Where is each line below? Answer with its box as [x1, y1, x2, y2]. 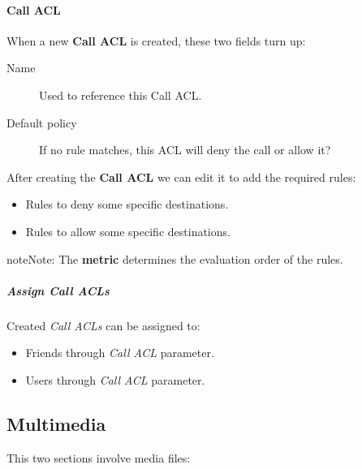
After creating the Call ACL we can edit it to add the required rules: [6, 168, 356, 185]
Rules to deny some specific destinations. [25, 196, 229, 213]
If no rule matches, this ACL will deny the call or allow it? [39, 141, 331, 158]
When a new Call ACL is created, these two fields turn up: [6, 32, 306, 49]
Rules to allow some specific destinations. [25, 222, 231, 239]
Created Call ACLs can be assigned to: [6, 316, 200, 333]
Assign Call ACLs [6, 282, 110, 299]
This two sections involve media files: [6, 449, 191, 466]
